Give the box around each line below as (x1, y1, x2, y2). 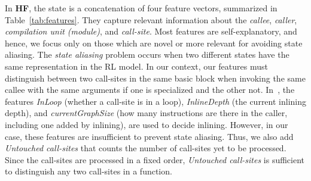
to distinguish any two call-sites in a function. (5, 165, 172, 177)
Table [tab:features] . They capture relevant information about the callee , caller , (5, 13, 297, 26)
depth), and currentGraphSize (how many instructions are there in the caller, (5, 107, 288, 119)
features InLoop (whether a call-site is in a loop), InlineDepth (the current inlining (5, 95, 306, 107)
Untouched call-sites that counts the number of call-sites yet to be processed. (5, 142, 286, 154)
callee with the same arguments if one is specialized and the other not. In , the (5, 83, 295, 96)
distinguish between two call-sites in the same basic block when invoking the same (5, 71, 306, 84)
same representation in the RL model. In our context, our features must (5, 60, 268, 72)
